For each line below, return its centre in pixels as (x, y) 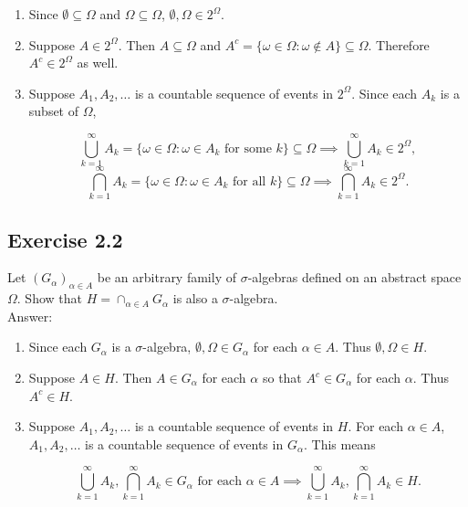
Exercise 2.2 (65, 239)
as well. (98, 63)
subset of (54, 111)
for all (250, 181)
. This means (339, 444)
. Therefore (399, 44)
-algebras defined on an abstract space (354, 277)
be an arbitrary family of (166, 277)
